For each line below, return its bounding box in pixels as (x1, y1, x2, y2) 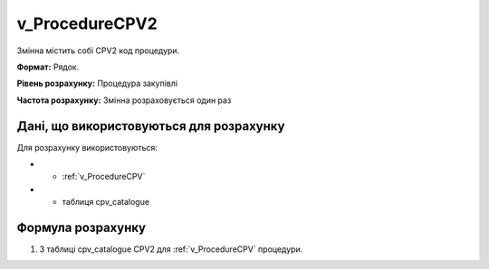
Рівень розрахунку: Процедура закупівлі (16, 78, 178, 89)
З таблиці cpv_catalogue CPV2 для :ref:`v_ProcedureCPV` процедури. (39, 244, 303, 255)
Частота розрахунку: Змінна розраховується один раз (16, 95, 232, 106)
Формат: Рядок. (16, 61, 80, 72)
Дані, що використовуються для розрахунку (16, 118, 285, 134)
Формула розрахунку (16, 220, 147, 235)
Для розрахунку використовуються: (16, 142, 158, 153)
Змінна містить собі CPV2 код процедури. (16, 45, 180, 56)
